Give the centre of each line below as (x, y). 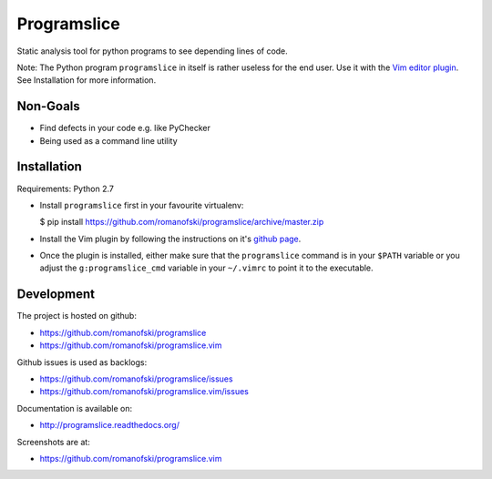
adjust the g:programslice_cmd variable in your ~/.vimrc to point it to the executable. (206, 268)
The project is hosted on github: (77, 316)
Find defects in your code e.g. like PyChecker (125, 128)
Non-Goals (49, 106)
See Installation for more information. (87, 80)
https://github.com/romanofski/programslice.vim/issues (144, 392)
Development (56, 295)
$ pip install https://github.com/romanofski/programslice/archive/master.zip (182, 222)
